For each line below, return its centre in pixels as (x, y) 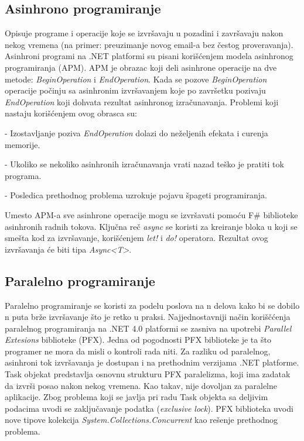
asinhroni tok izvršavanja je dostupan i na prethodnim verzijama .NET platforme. (152, 362)
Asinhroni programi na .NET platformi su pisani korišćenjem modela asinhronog (149, 56)
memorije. (23, 144)
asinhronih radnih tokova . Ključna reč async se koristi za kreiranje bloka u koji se (151, 226)
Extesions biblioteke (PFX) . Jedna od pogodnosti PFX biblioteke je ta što (138, 340)
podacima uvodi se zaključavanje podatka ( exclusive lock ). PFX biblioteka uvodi (149, 408)
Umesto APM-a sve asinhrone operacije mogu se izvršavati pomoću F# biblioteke (151, 214)
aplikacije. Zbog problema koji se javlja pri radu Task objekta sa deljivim (136, 397)
